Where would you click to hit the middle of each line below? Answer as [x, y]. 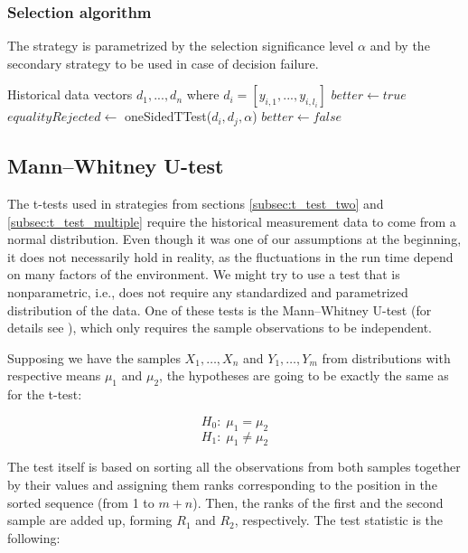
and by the [400, 46]
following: [34, 537]
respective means [54, 375]
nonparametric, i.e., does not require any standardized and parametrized [208, 292]
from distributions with [386, 357]
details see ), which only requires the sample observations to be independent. [220, 328]
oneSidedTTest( [168, 116]
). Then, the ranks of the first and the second [318, 502]
